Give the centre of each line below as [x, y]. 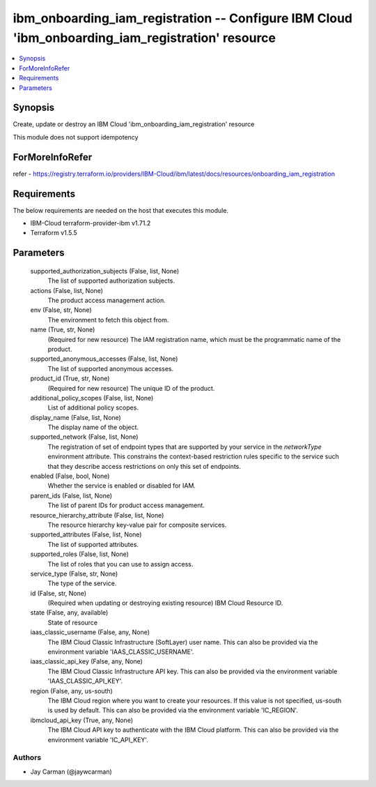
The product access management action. [107, 300]
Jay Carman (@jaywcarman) [71, 772]
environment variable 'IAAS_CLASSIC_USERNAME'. [121, 652]
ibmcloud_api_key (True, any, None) [82, 720]
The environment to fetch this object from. [108, 320]
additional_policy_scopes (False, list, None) [92, 398]
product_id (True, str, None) [70, 378]
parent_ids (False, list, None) [71, 495]
